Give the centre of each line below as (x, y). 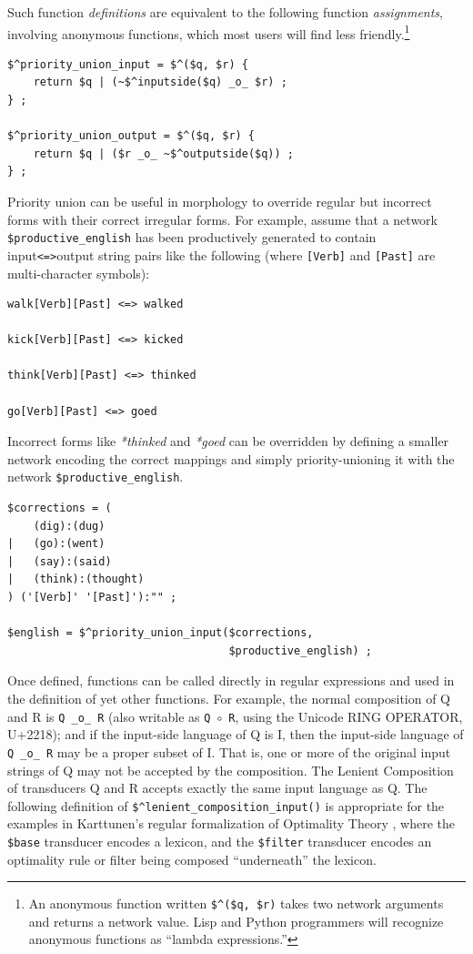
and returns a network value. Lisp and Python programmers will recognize (236, 921)
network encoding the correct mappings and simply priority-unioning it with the (231, 458)
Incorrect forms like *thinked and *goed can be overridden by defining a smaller (228, 441)
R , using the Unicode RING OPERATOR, (346, 716)
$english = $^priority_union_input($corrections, (161, 633)
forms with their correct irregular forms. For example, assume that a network (222, 219)
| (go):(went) (56, 544)
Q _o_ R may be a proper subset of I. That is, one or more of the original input (229, 751)
